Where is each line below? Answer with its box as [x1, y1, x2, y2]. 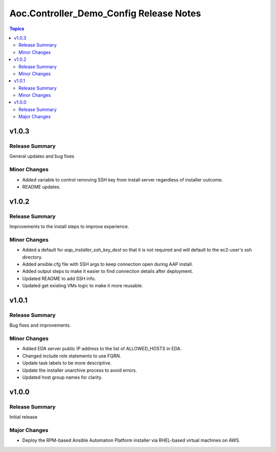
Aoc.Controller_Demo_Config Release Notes [9, 8, 201, 19]
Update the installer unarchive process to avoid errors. [22, 367, 137, 373]
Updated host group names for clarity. [22, 374, 103, 380]
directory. [22, 254, 43, 260]
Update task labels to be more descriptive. [22, 360, 112, 366]
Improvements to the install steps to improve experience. [9, 223, 129, 230]
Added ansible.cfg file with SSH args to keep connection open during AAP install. [22, 261, 193, 267]
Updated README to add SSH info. [22, 275, 96, 281]
